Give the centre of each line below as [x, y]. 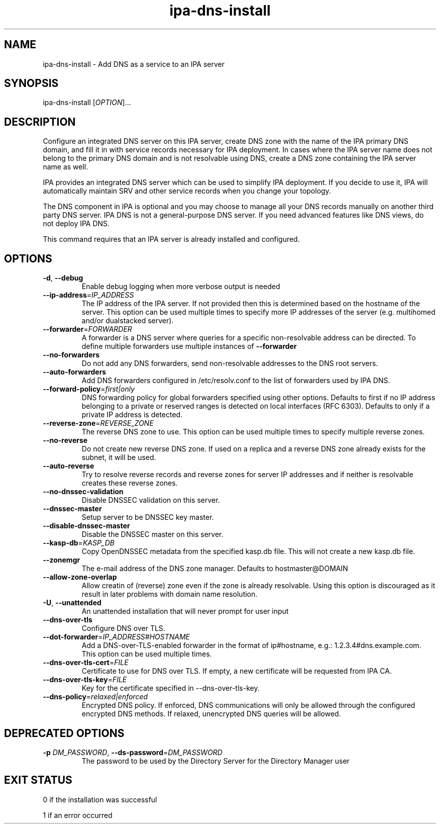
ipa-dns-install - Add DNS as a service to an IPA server [134, 64]
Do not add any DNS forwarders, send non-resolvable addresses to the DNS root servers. [230, 363]
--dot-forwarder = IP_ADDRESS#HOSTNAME [117, 637]
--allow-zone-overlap [80, 577]
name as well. [66, 167]
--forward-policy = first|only [89, 389]
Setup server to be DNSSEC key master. [148, 517]
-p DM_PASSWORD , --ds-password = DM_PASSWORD [133, 752]
